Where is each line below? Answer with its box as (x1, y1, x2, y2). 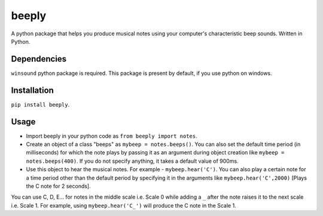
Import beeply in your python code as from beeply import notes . (26, 132, 197, 139)
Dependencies (11, 54, 67, 64)
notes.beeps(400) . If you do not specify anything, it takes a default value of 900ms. (26, 157, 239, 165)
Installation (11, 85, 54, 95)
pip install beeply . (11, 101, 70, 108)
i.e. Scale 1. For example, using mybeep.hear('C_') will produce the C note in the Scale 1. (11, 202, 236, 209)
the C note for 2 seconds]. (26, 182, 91, 190)
